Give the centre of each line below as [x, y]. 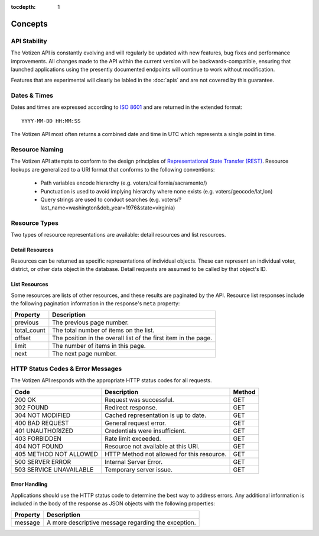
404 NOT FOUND [39, 446]
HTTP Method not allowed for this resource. [165, 454]
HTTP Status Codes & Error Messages [66, 369]
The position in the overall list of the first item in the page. [132, 338]
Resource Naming [37, 150]
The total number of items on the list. [103, 330]
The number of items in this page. [99, 346]
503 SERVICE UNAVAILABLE [54, 469]
